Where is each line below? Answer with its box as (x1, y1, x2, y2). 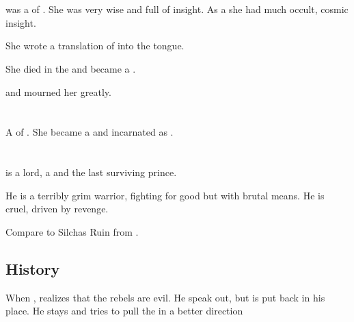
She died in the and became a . (5, 61, 136, 75)
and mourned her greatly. (5, 84, 111, 99)
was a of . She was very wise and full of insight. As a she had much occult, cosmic (5, 2, 349, 16)
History (5, 258, 60, 279)
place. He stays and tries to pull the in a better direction (5, 304, 243, 318)
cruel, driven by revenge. (5, 201, 109, 216)
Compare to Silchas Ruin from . (5, 224, 139, 238)
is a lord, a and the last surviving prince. (5, 165, 177, 179)
